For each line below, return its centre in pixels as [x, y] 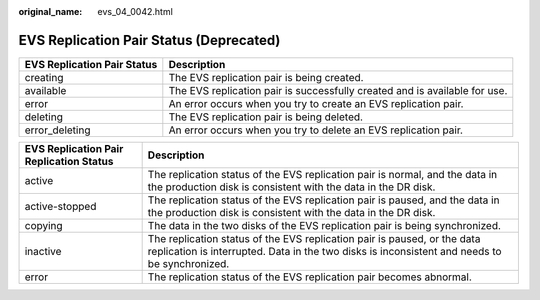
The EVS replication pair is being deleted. [266, 117]
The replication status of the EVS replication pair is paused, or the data [314, 238]
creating [44, 77]
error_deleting [57, 130]
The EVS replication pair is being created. [266, 77]
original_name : [50, 11]
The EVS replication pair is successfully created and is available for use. [338, 90]
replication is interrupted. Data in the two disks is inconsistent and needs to [324, 251]
